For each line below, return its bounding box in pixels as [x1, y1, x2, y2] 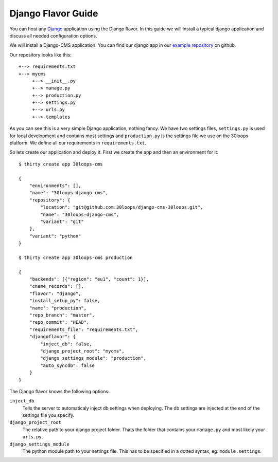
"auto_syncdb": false [40, 362, 95, 368]
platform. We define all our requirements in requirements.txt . [9, 140, 146, 146]
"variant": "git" [40, 218, 84, 225]
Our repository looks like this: [9, 51, 72, 58]
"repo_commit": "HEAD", [29, 319, 90, 325]
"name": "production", [29, 305, 87, 311]
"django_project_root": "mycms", [40, 348, 125, 354]
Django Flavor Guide [9, 8, 98, 19]
